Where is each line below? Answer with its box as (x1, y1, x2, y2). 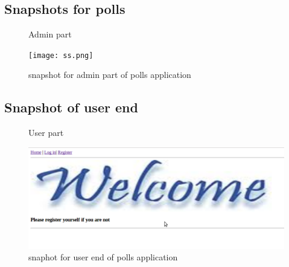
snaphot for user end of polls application (28, 251, 178, 263)
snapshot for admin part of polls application (28, 68, 191, 81)
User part (28, 126, 64, 139)
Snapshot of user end (4, 98, 138, 117)
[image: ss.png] (28, 51, 94, 60)
